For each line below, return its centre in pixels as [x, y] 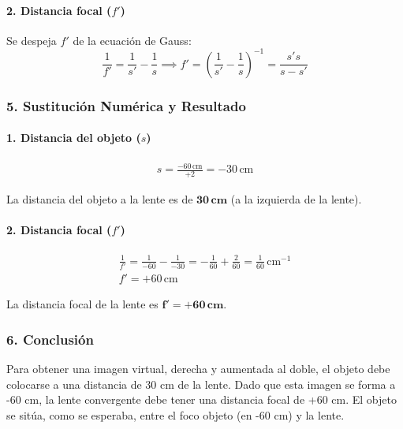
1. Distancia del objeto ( [74, 138]
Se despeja [32, 40]
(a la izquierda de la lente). [296, 198]
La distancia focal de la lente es [82, 304]
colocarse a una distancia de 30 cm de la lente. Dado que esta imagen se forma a [201, 384]
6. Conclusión [50, 339]
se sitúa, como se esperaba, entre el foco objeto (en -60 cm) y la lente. [175, 414]
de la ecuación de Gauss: [132, 40]
